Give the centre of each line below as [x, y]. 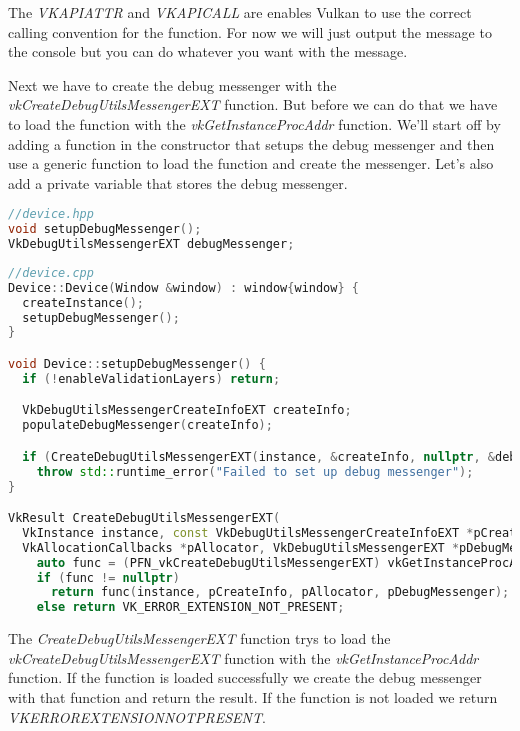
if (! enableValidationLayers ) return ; [151, 378]
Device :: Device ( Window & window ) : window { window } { [183, 287]
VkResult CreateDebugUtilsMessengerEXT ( [144, 518]
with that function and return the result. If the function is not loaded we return [253, 697]
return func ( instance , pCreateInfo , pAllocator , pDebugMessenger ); [280, 592]
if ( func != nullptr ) [108, 577]
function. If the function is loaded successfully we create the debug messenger [245, 677]
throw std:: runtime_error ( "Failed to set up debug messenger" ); [255, 471]
